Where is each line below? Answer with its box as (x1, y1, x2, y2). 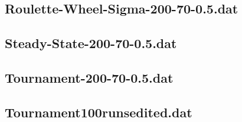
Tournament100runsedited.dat (5, 103, 192, 121)
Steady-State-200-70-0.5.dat (5, 34, 177, 52)
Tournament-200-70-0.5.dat (5, 68, 174, 86)
